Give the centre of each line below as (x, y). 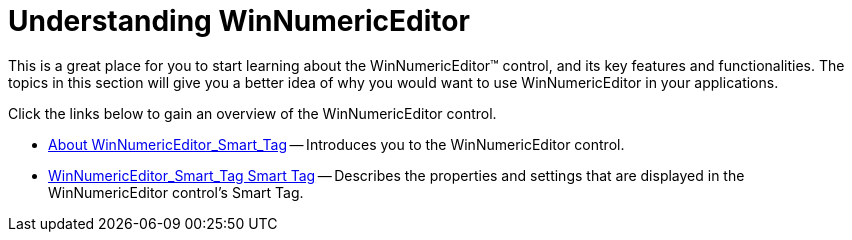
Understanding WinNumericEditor (239, 21)
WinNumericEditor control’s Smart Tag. (176, 192)
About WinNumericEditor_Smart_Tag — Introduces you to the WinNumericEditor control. (336, 144)
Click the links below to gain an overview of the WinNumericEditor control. (252, 113)
